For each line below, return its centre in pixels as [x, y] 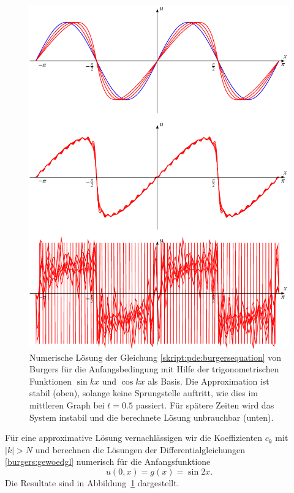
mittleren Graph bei [67, 405]
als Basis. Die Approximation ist [209, 381]
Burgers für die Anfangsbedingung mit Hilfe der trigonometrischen [154, 369]
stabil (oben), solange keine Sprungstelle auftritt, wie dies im [144, 393]
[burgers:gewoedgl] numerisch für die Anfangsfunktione [108, 461]
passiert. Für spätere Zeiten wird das [205, 405]
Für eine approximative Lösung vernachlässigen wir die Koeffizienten [134, 438]
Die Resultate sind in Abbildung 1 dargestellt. [92, 482]
